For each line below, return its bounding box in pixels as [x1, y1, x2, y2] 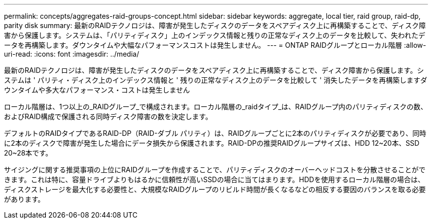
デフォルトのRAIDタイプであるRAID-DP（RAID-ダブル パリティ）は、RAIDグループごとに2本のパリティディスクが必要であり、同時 [4, 129, 427, 137]
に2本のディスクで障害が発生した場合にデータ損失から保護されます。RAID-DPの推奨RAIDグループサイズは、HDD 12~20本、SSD [4, 139, 420, 147]
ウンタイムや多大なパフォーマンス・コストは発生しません [4, 86, 190, 94]
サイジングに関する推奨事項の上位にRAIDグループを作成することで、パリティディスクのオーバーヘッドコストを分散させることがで [4, 165, 426, 174]
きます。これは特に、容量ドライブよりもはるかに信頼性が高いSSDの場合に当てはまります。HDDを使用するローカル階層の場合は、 [4, 175, 425, 184]
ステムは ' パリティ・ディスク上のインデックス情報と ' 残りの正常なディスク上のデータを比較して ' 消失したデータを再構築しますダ [4, 76, 428, 84]
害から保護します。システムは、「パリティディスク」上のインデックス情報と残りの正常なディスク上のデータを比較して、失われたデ [4, 31, 426, 39]
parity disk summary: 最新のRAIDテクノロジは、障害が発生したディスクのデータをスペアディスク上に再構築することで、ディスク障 [4, 21, 426, 30]
